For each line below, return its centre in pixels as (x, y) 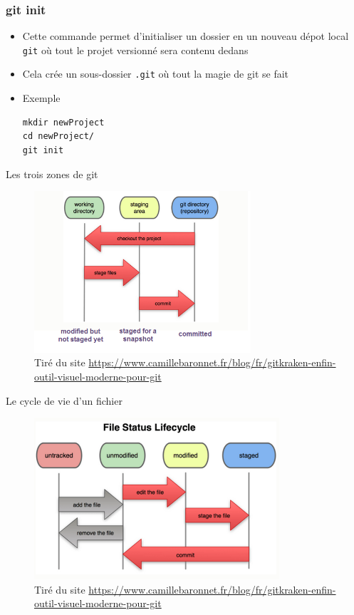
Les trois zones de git (52, 174)
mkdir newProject (63, 122)
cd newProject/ (58, 136)
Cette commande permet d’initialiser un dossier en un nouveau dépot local (186, 36)
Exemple (41, 98)
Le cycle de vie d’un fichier (64, 400)
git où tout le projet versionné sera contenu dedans (135, 50)
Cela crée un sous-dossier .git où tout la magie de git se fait (156, 74)
